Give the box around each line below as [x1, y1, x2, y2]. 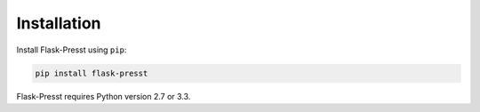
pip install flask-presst [35, 68, 148, 78]
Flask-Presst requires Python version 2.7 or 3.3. [16, 91, 191, 101]
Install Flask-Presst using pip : [16, 44, 127, 55]
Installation [16, 13, 101, 33]
